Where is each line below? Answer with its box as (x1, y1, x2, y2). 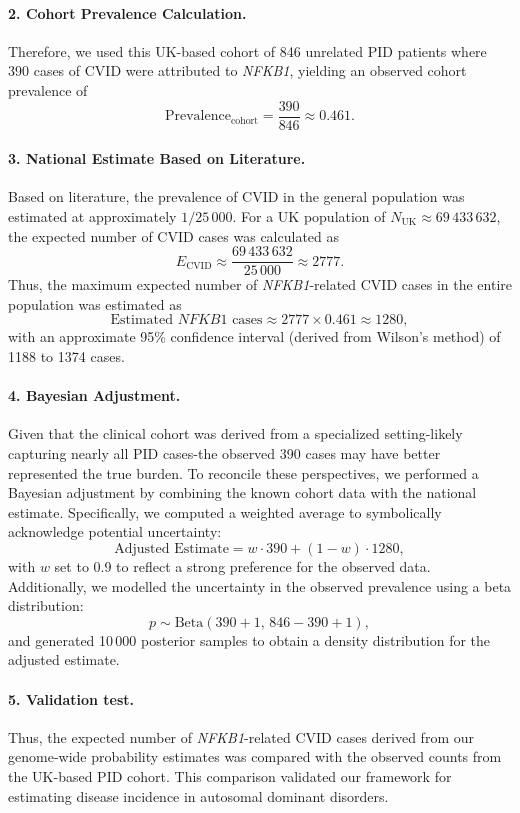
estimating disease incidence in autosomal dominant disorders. (8, 785, 389, 806)
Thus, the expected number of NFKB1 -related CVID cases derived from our (8, 726, 474, 747)
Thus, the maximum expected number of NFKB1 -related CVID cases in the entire (8, 274, 512, 295)
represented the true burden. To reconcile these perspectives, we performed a (8, 462, 479, 483)
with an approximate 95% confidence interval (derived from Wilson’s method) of (8, 326, 501, 347)
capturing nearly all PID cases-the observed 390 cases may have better (8, 443, 441, 464)
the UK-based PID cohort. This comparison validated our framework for (8, 765, 452, 786)
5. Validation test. (8, 688, 135, 709)
